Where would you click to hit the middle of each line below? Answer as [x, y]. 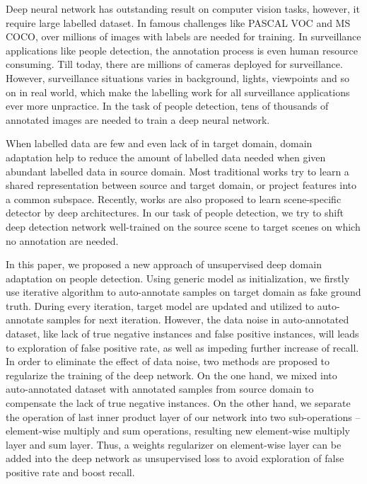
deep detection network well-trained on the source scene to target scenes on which [183, 226]
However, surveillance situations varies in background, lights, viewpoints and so [178, 77]
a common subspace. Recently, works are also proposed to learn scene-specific [174, 198]
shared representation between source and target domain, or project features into [181, 185]
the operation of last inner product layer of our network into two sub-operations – [183, 416]
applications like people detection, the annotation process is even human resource [182, 50]
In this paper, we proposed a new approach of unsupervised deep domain [164, 264]
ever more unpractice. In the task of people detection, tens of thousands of [167, 106]
